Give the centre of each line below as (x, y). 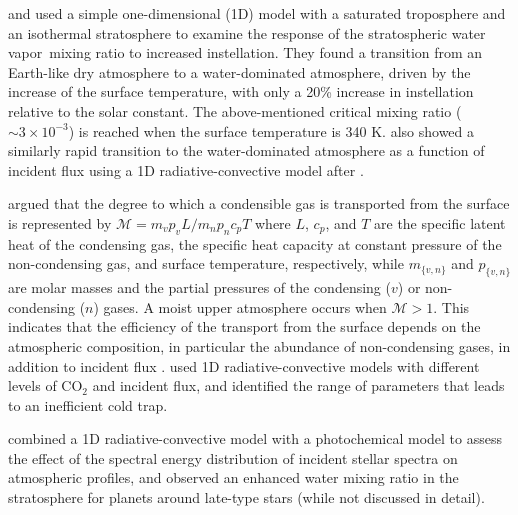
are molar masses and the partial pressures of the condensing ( (199, 287)
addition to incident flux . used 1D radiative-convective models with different (244, 365)
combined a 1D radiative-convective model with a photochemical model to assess (255, 438)
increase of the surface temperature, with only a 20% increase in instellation (241, 91)
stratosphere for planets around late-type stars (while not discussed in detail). (246, 497)
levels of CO (45, 385)
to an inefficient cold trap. (88, 404)
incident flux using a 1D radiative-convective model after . (186, 169)
